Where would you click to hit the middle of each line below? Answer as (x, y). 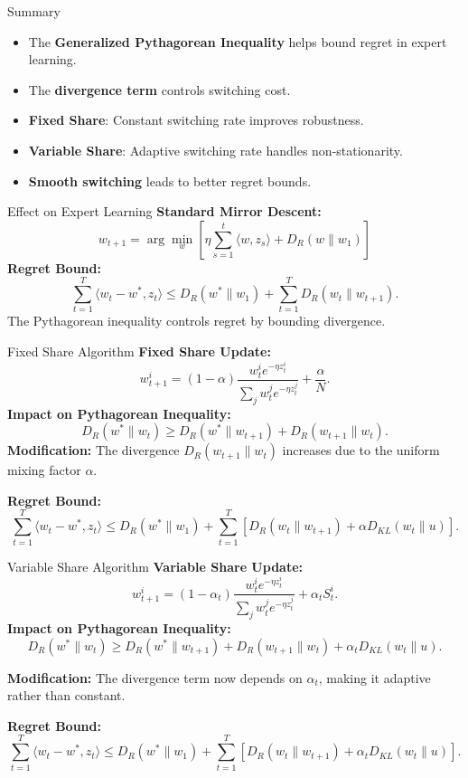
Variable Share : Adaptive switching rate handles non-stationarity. (215, 150)
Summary (34, 11)
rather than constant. (66, 695)
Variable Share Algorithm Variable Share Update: (155, 566)
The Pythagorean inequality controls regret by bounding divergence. (197, 321)
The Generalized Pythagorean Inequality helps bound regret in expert (238, 41)
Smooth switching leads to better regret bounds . (170, 180)
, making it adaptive (374, 677)
